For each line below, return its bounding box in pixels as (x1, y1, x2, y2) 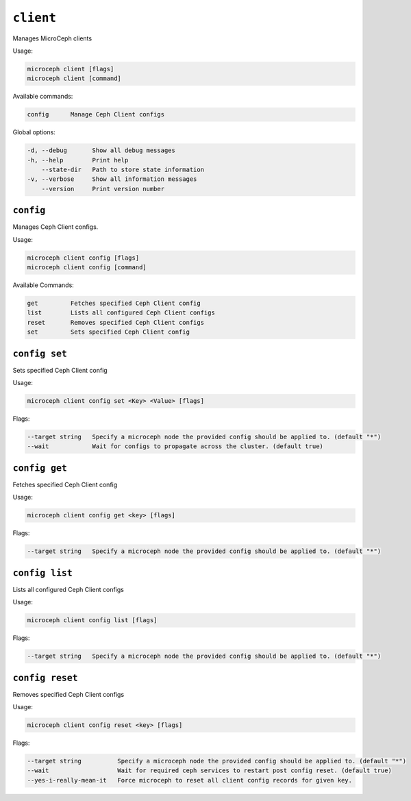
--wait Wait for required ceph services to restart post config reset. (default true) (27, 767, 392, 774)
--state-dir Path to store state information (41, 166, 205, 174)
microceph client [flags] (27, 65, 114, 73)
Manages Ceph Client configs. (12, 223, 99, 231)
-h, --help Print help (27, 156, 129, 164)
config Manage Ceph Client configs (27, 110, 164, 119)
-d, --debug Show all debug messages (27, 147, 176, 154)
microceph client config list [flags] (27, 617, 158, 624)
